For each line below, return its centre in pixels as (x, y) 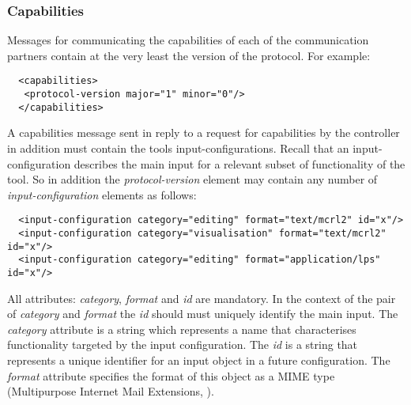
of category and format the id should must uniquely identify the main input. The (203, 314)
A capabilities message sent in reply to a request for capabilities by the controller (204, 132)
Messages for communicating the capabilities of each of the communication (188, 40)
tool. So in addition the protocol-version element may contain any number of (192, 179)
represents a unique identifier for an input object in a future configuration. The (199, 360)
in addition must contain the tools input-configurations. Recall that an (178, 148)
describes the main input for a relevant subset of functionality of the (239, 163)
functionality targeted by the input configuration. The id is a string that (183, 344)
